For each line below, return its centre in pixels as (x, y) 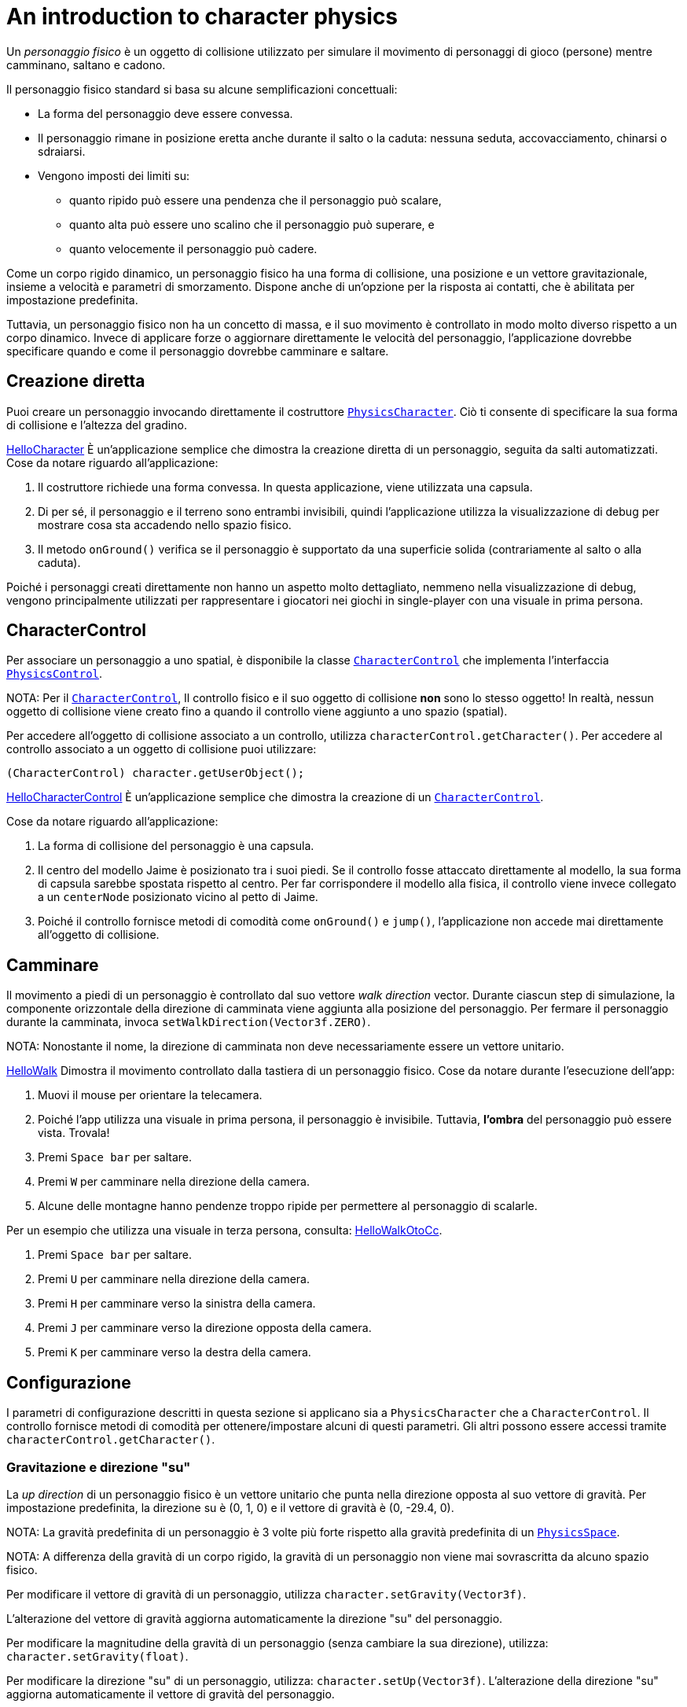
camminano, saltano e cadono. (86, 64)
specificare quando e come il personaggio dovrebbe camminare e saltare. (198, 351)
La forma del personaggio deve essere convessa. (165, 113)
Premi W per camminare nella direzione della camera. (174, 1182)
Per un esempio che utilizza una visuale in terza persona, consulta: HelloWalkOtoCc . (224, 1231)
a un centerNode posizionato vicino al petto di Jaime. (178, 897)
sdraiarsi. (62, 151)
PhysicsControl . (55, 674)
